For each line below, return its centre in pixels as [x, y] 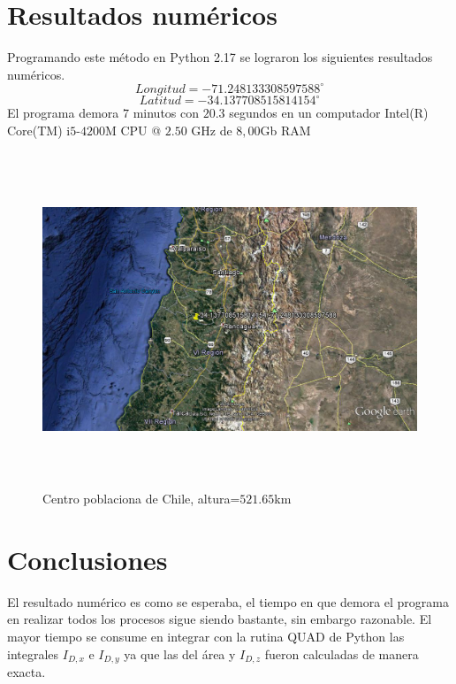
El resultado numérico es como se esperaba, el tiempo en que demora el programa [228, 601]
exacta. [27, 671]
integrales [33, 653]
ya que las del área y [180, 653]
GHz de [212, 130]
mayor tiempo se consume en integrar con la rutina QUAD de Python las [206, 636]
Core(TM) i [39, 130]
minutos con [166, 113]
